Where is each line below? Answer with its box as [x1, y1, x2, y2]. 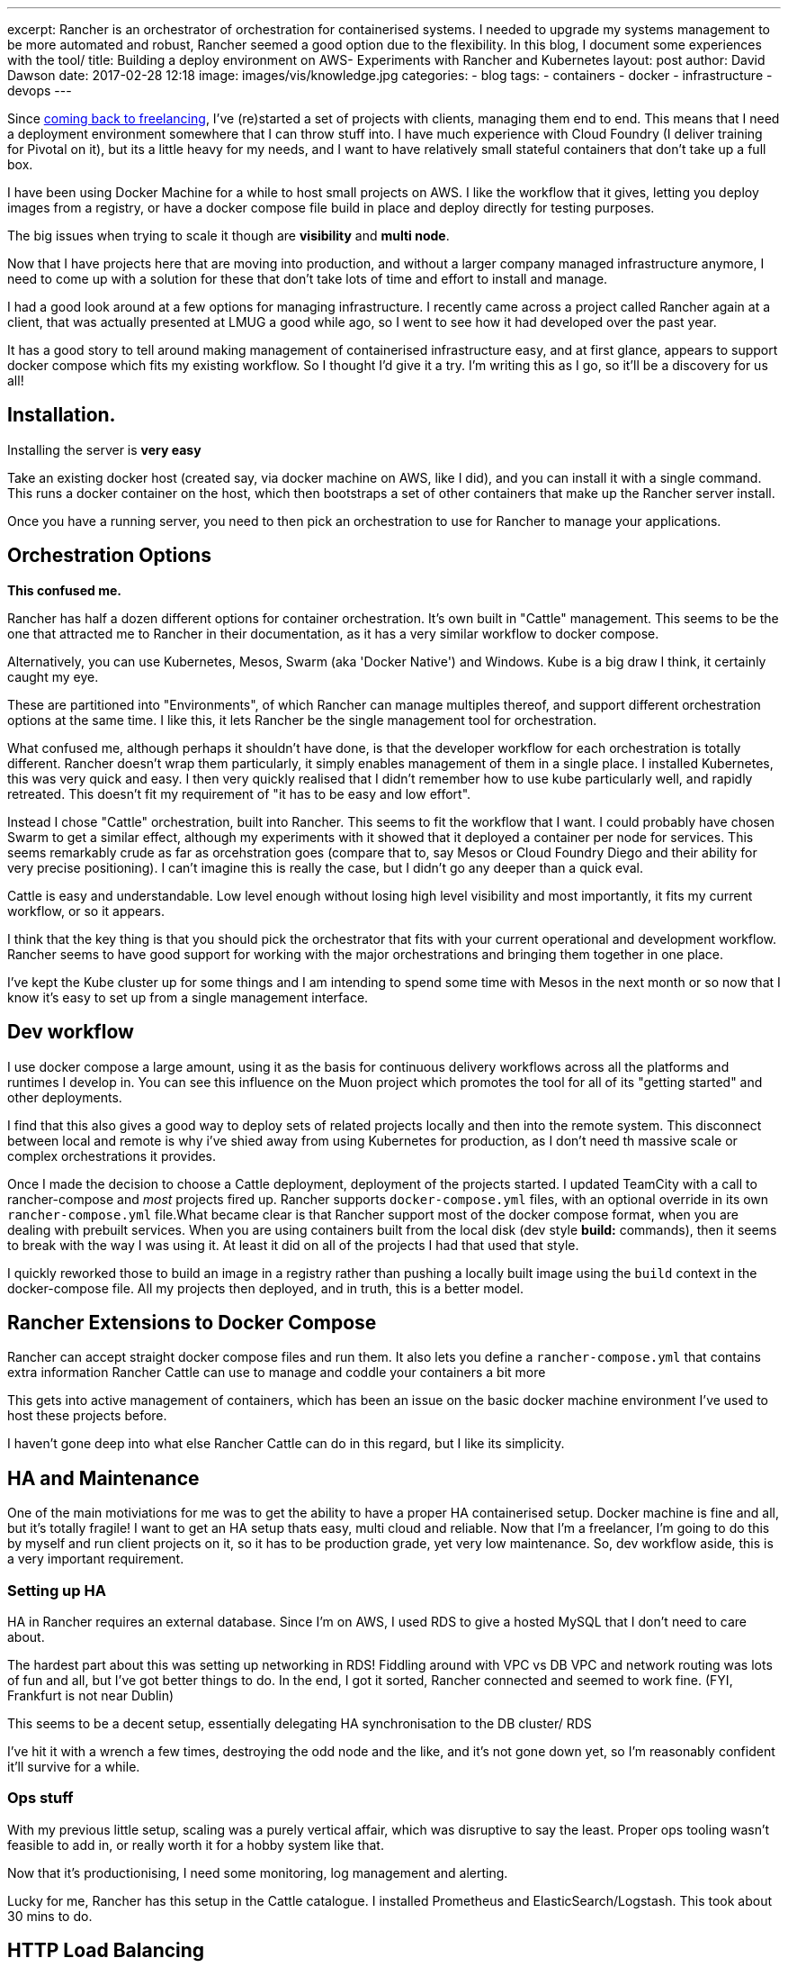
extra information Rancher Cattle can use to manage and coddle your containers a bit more [7, 1364, 546, 1381]
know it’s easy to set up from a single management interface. [7, 989, 369, 1005]
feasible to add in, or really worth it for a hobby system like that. [7, 1836, 384, 1853]
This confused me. [7, 582, 121, 598]
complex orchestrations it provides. [7, 1147, 217, 1164]
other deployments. [7, 1089, 122, 1105]
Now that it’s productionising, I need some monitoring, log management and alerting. [7, 1864, 508, 1881]
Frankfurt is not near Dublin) [7, 1687, 175, 1703]
